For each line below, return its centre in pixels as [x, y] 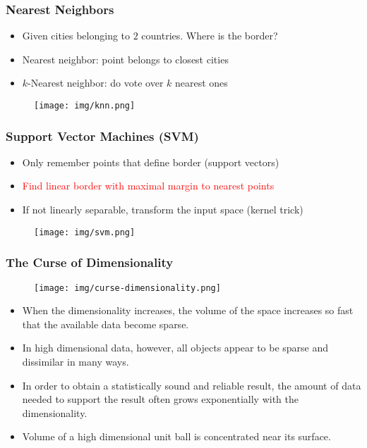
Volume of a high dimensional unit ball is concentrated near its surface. [176, 436]
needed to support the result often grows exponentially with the [160, 399]
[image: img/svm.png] [85, 232]
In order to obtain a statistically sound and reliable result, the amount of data [192, 385]
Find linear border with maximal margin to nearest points [148, 186]
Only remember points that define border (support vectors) [151, 162]
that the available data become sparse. [106, 324]
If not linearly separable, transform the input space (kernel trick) [163, 210]
